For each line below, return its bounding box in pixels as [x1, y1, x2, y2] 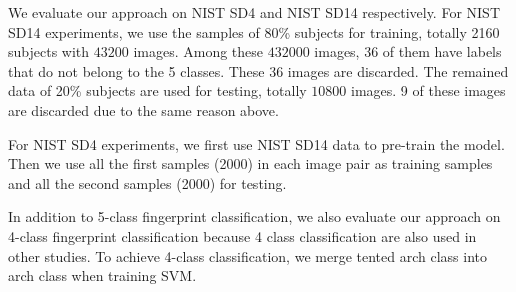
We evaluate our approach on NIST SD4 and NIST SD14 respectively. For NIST [8, 2, 500, 22]
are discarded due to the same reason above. [8, 99, 279, 120]
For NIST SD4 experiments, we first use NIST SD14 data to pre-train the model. [8, 133, 505, 154]
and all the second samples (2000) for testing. [8, 172, 287, 193]
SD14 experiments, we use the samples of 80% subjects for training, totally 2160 [8, 21, 500, 42]
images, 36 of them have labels [314, 41, 502, 62]
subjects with [8, 41, 90, 62]
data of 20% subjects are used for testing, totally [8, 80, 307, 101]
